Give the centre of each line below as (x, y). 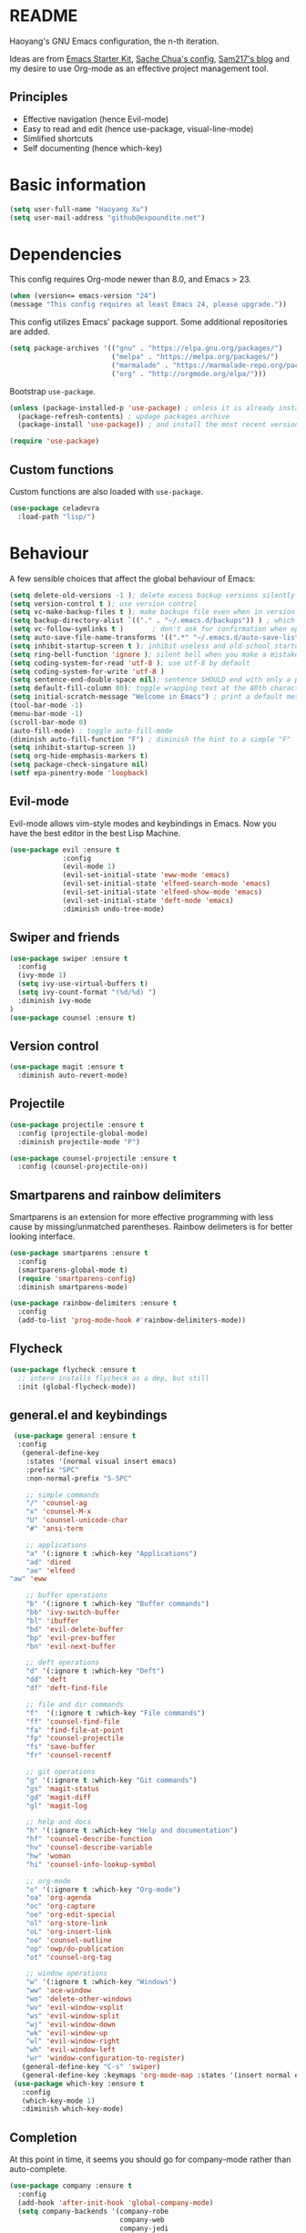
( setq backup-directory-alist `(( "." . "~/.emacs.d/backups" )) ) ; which (153, 620)
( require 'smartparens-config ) (77, 1278)
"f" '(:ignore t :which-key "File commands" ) (116, 1713)
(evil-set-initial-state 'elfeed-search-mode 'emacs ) (167, 884)
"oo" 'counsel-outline (69, 1940)
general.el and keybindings (88, 1414)
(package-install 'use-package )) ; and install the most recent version (158, 425)
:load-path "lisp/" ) (56, 517)
